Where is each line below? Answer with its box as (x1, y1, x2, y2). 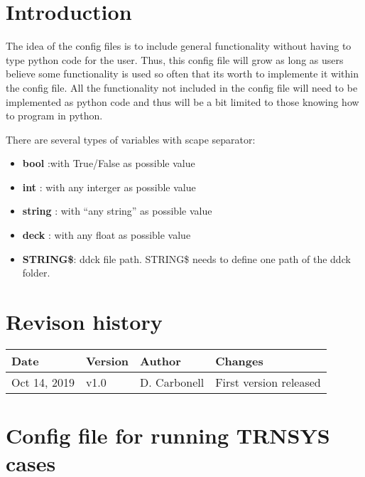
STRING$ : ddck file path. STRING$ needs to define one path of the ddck (22, 251, 351, 266)
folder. (22, 265, 50, 280)
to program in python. (6, 108, 103, 123)
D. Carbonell (140, 373, 205, 390)
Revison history (6, 307, 163, 336)
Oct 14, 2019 (11, 373, 75, 390)
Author (140, 352, 181, 369)
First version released (215, 373, 321, 390)
